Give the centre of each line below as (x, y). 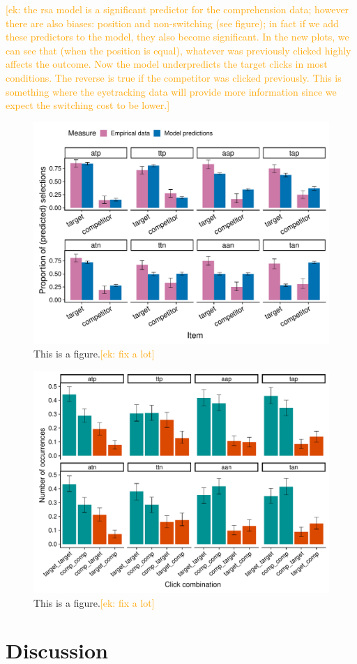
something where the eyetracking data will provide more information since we (171, 91)
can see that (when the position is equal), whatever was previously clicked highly (178, 50)
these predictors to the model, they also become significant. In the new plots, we (177, 37)
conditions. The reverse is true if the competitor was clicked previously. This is (174, 77)
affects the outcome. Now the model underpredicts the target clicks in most (167, 64)
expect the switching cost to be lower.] (88, 105)
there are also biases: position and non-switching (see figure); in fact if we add (172, 23)
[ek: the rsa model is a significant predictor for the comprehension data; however (177, 9)
